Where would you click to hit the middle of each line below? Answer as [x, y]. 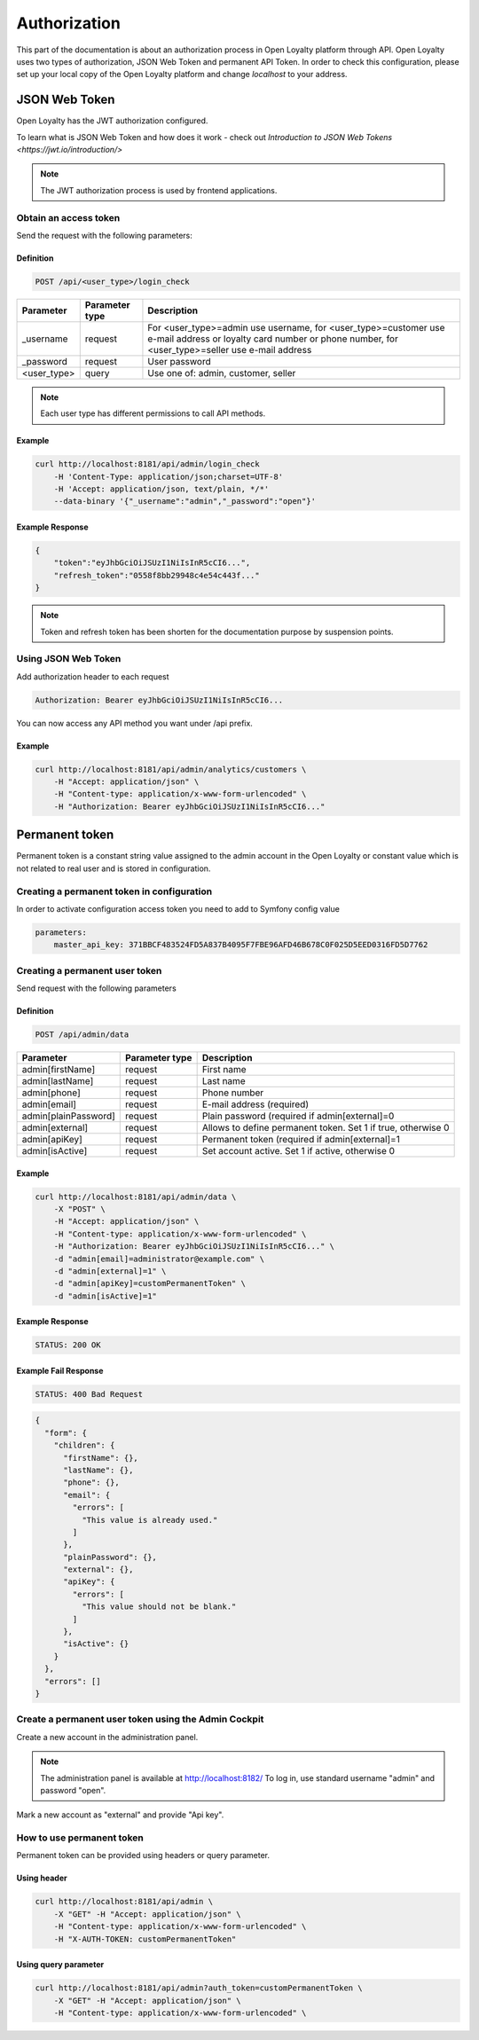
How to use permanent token [80, 1838]
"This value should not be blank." [159, 1607]
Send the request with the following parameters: [104, 235]
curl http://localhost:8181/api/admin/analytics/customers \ [171, 769]
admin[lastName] [58, 1080]
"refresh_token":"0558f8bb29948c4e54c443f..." [157, 575]
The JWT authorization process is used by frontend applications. [159, 190]
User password [180, 361]
